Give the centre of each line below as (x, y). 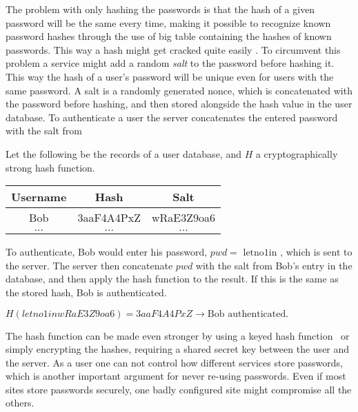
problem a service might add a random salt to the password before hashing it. (170, 63)
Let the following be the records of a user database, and (123, 153)
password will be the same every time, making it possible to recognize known (168, 22)
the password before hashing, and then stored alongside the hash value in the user (179, 104)
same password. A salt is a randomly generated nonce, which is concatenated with (179, 90)
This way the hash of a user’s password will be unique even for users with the (170, 76)
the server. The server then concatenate (89, 265)
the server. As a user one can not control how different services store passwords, (174, 362)
